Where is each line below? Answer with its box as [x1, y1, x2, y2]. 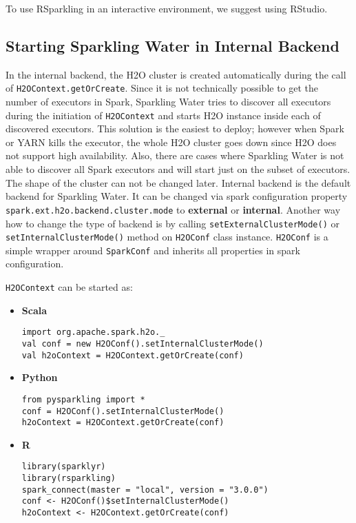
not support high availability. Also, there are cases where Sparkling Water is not [6, 148, 344, 163]
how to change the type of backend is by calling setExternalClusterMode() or [6, 216, 339, 230]
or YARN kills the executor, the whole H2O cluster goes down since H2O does [6, 134, 337, 149]
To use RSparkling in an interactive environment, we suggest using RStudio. [6, 1, 328, 15]
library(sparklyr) [21, 462, 106, 472]
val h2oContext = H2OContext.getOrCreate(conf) [21, 350, 244, 360]
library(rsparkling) [21, 473, 116, 484]
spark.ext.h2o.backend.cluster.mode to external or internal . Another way [6, 202, 341, 216]
